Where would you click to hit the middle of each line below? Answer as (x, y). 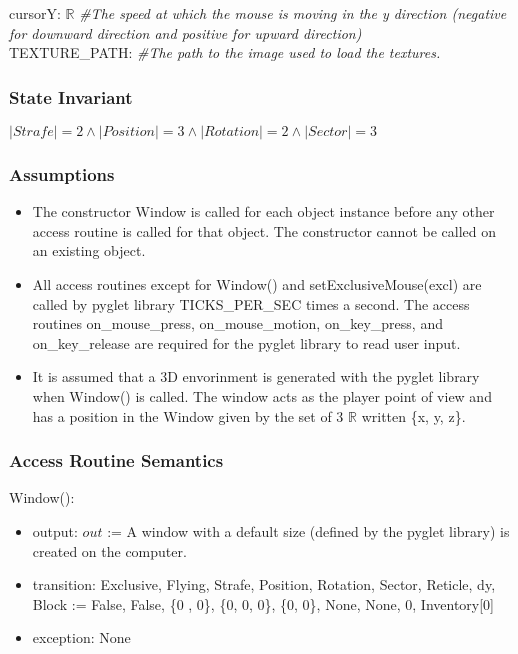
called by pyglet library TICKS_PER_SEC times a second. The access (251, 303)
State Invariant (71, 96)
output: (55, 530)
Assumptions (62, 173)
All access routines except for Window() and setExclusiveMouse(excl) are (257, 284)
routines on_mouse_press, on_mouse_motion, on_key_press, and (237, 323)
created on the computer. (109, 550)
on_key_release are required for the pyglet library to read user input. (246, 342)
